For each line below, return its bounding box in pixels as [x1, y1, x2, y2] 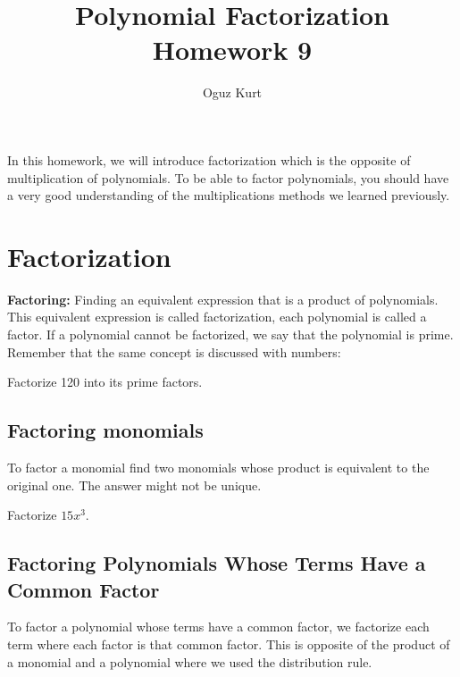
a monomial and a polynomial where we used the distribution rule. [7, 652, 372, 671]
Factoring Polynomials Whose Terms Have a [7, 549, 426, 577]
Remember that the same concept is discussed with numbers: [7, 342, 341, 361]
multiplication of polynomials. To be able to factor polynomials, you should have [7, 168, 449, 187]
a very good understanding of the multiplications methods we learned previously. [7, 186, 450, 205]
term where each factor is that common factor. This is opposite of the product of [7, 634, 450, 653]
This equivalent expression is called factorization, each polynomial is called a [7, 307, 427, 326]
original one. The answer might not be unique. [7, 475, 262, 494]
